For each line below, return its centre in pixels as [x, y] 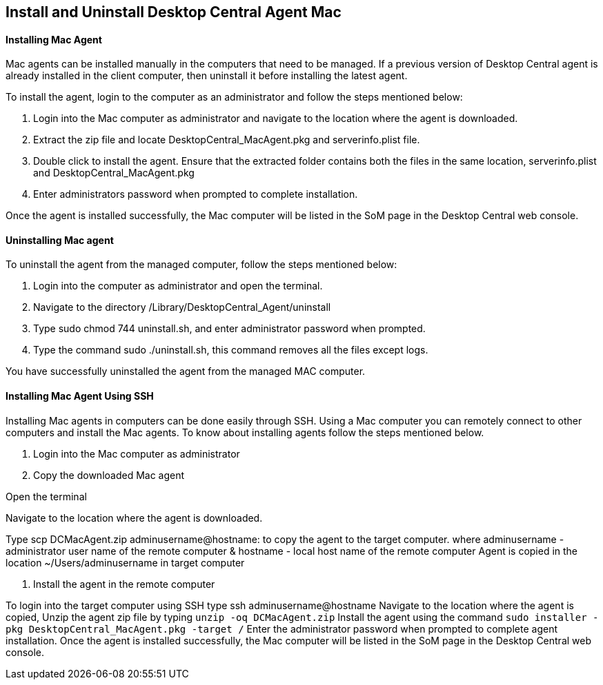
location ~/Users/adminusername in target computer [125, 562]
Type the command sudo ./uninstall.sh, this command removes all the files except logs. [231, 350]
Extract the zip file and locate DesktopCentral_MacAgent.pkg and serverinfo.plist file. [227, 140]
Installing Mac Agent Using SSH [80, 396]
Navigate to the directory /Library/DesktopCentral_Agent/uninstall [182, 307]
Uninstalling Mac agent [60, 240]
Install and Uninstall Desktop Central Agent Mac [174, 12]
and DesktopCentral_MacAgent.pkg [114, 173]
